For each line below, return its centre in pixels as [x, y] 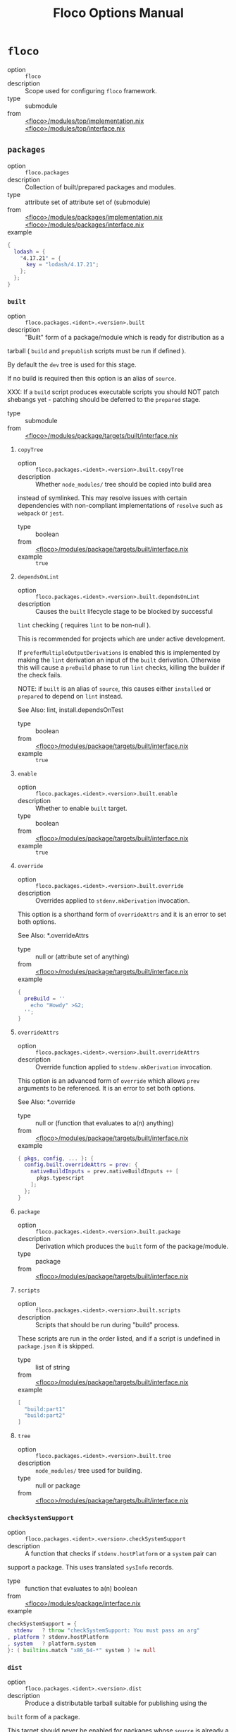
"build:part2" [45, 1416]
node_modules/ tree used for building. [88, 1471]
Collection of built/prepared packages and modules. [100, 187]
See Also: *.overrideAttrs [53, 936]
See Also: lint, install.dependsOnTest [70, 710]
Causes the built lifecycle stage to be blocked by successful [124, 612]
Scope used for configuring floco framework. [91, 90]
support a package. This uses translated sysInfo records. [91, 1567]
